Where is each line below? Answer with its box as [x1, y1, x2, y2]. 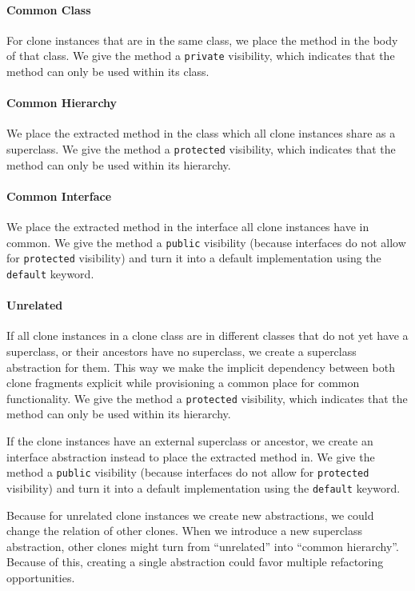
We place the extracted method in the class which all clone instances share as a [6, 125, 396, 142]
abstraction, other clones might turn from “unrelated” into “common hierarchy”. [6, 537, 399, 554]
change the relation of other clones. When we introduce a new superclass [6, 522, 362, 539]
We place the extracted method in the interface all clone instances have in [6, 218, 369, 235]
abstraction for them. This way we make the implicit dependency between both [6, 358, 395, 375]
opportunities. [6, 569, 75, 585]
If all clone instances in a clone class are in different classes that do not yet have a [6, 327, 409, 344]
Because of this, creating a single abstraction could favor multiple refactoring [6, 553, 384, 570]
